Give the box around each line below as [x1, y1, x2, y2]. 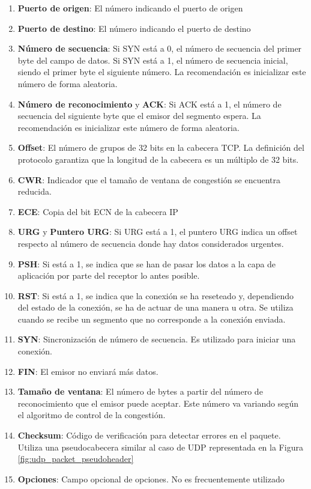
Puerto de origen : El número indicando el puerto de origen [17, 2, 243, 14]
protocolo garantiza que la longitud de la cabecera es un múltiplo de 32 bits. [17, 153, 299, 165]
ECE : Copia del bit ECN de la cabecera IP [17, 205, 178, 217]
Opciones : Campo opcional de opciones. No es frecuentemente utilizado [17, 472, 285, 485]
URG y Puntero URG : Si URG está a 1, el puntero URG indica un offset [17, 225, 298, 238]
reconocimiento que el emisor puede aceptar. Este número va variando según [17, 396, 299, 409]
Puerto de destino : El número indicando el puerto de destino [17, 22, 251, 34]
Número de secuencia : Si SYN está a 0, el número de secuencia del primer [17, 42, 302, 55]
